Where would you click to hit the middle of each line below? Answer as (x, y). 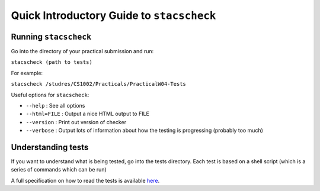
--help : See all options (55, 106)
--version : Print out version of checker (76, 122)
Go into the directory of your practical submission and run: (82, 51)
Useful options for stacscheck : (50, 95)
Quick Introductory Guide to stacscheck (113, 15)
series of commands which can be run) (59, 170)
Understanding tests (50, 147)
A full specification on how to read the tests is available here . (85, 180)
